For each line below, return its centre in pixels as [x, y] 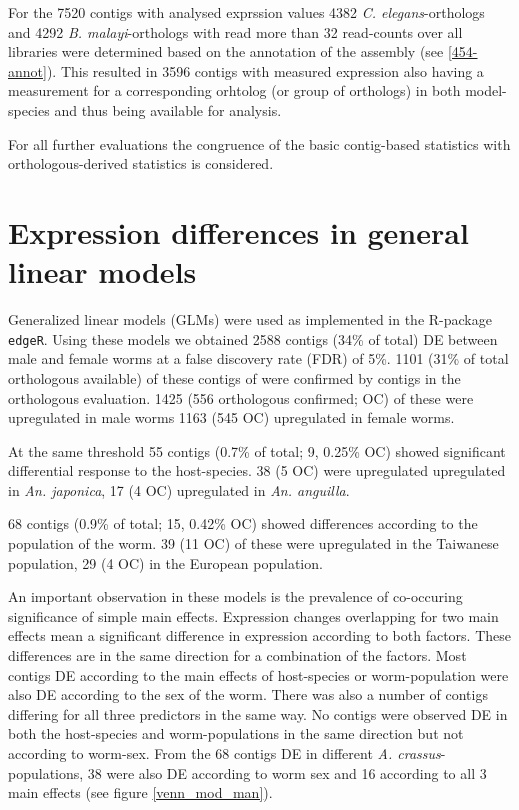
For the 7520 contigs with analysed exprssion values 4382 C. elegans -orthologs [246, 12]
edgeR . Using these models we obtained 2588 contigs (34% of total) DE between [253, 338]
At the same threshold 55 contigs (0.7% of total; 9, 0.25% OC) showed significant [257, 450]
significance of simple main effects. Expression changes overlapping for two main [253, 615]
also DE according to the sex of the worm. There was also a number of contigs [248, 694]
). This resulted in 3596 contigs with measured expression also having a [265, 70]
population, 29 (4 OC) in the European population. [165, 562]
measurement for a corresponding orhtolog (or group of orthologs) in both [234, 90]
